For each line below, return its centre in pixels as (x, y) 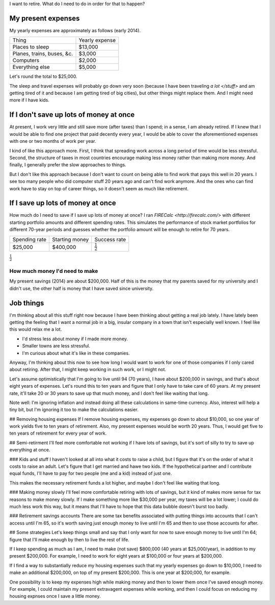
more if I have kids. (29, 100)
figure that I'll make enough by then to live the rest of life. (69, 539)
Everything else (31, 67)
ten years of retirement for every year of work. (58, 433)
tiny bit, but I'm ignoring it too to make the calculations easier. (74, 410)
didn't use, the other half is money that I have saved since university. (81, 288)
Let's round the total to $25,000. (43, 77)
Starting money (70, 239)
